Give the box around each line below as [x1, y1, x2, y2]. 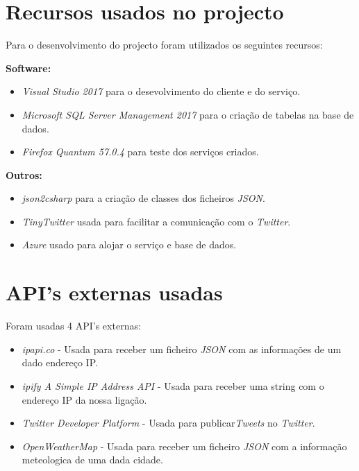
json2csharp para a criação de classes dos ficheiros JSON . [22, 191, 265, 205]
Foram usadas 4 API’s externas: [6, 318, 141, 333]
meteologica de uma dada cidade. [22, 452, 163, 467]
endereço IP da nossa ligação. [22, 392, 147, 406]
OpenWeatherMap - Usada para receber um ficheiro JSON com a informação [22, 438, 347, 453]
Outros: [6, 167, 42, 182]
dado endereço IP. [22, 355, 98, 370]
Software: [6, 60, 51, 75]
